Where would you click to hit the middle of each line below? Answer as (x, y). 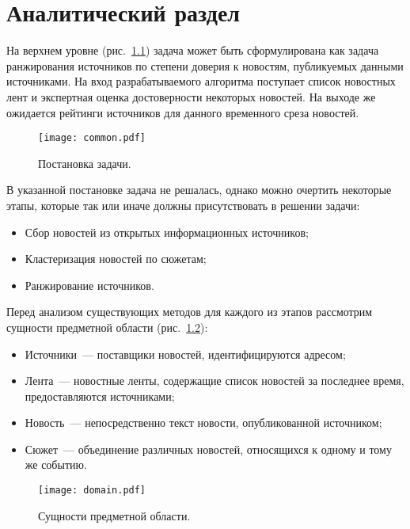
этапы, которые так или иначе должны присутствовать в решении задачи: (183, 205)
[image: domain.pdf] (92, 491)
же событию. (56, 464)
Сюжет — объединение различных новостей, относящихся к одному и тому (208, 449)
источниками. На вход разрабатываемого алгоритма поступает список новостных (201, 81)
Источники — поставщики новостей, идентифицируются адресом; (185, 354)
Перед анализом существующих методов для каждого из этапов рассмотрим (190, 312)
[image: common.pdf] (92, 138)
